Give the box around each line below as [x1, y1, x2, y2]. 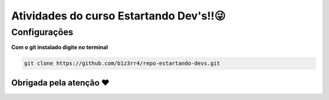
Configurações [11, 27, 74, 38]
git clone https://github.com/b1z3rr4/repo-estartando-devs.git [24, 60, 221, 67]
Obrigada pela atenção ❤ [11, 78, 110, 88]
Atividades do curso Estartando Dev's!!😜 [11, 9, 226, 22]
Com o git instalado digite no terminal [11, 44, 108, 51]
